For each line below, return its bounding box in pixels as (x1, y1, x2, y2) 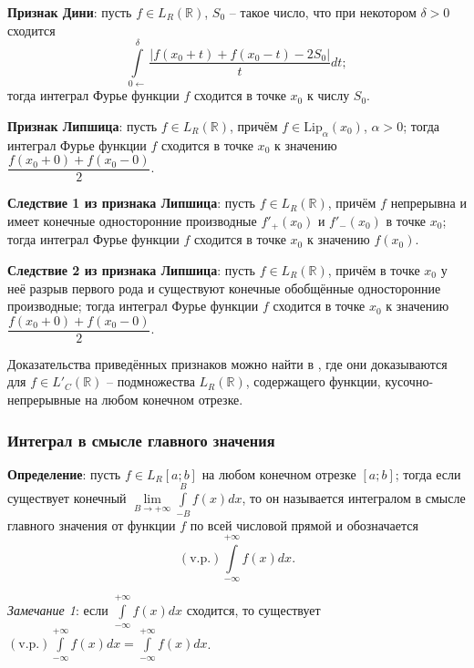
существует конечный (7, 488, 127, 508)
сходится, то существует (186, 601, 321, 620)
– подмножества (106, 372, 195, 391)
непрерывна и (390, 193, 467, 212)
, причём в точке (327, 261, 420, 279)
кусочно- (385, 372, 434, 391)
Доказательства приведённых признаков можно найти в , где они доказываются (7, 354, 448, 373)
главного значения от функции (7, 515, 176, 534)
